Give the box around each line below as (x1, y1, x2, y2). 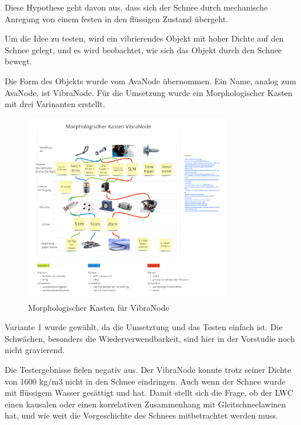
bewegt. (5, 55, 32, 67)
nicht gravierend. (5, 344, 65, 356)
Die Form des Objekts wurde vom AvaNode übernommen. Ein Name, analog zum (5, 74, 296, 87)
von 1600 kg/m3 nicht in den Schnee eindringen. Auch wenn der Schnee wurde (5, 375, 286, 387)
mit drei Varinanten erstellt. (5, 98, 105, 110)
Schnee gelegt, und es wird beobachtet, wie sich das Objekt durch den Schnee (5, 43, 282, 56)
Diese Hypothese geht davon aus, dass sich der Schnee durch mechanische (5, 1, 268, 13)
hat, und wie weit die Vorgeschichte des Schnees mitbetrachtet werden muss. (5, 409, 278, 421)
